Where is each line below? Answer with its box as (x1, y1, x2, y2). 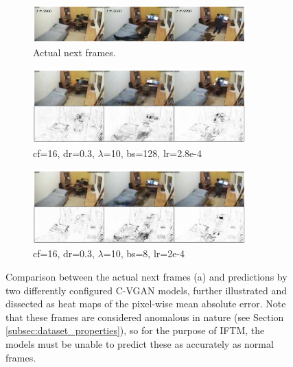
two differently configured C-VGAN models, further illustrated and (5, 283, 287, 297)
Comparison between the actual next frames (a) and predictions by (5, 270, 288, 283)
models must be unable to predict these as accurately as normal (5, 336, 274, 351)
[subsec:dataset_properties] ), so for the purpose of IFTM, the (5, 323, 265, 338)
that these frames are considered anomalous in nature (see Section (5, 309, 284, 324)
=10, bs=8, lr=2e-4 (103, 246, 185, 261)
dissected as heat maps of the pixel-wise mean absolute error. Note (5, 296, 286, 311)
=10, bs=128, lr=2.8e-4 (103, 145, 202, 160)
